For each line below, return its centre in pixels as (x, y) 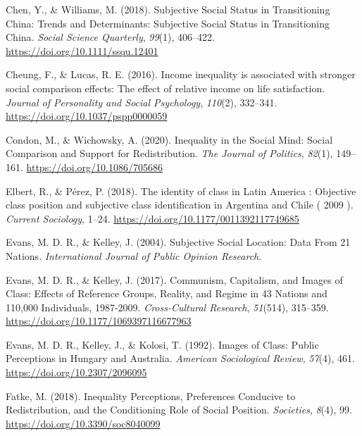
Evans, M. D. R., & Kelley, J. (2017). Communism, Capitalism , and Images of (174, 279)
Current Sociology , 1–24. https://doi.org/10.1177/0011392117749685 (152, 218)
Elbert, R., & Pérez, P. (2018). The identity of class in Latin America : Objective (181, 191)
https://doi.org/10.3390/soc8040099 (83, 423)
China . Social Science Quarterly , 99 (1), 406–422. (110, 37)
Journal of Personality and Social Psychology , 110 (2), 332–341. (142, 102)
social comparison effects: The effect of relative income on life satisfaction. (166, 88)
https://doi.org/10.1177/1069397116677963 (99, 321)
